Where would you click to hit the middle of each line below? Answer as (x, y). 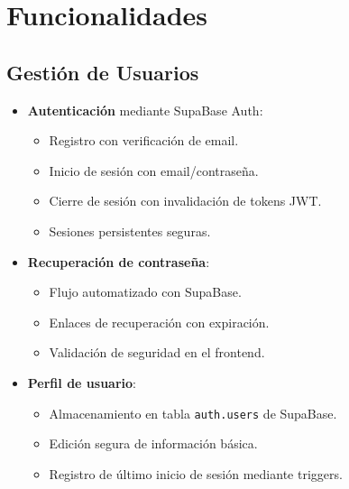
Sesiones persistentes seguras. (130, 231)
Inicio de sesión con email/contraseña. (154, 170)
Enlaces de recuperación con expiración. (159, 322)
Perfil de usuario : (82, 382)
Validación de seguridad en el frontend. (157, 352)
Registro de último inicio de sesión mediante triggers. (196, 473)
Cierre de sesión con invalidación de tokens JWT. (185, 201)
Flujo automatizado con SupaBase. (145, 292)
